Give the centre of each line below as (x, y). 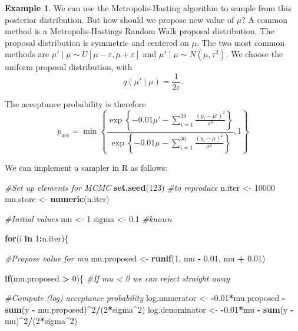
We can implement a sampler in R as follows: (86, 167)
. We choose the (254, 54)
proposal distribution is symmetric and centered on (97, 42)
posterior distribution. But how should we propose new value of (120, 19)
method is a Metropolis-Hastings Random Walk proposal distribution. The (140, 31)
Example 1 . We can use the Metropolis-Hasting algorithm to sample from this (148, 8)
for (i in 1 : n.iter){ (37, 238)
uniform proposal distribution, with (69, 67)
